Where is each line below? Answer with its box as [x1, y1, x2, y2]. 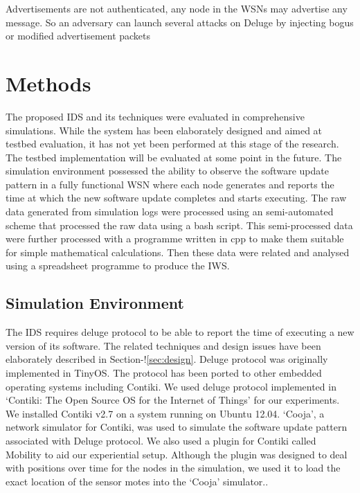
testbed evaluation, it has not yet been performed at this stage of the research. [6, 136, 339, 151]
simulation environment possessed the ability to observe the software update [6, 163, 329, 178]
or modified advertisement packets [6, 28, 151, 43]
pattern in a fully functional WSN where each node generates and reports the [6, 177, 334, 191]
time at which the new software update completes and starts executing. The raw [6, 190, 347, 205]
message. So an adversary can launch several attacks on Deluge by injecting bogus [6, 15, 354, 29]
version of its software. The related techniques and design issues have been [6, 338, 321, 352]
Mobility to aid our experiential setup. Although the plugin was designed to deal [6, 447, 348, 461]
